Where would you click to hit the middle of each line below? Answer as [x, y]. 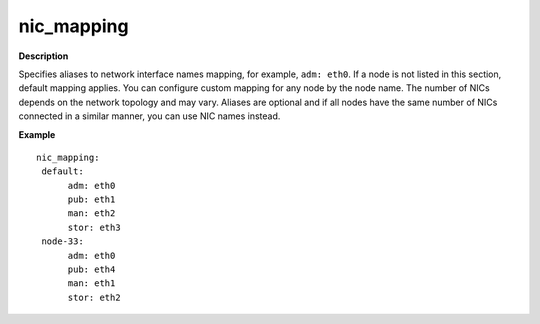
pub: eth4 [91, 269]
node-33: [62, 241]
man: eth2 [91, 213]
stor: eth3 [94, 227]
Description [43, 56]
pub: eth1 [91, 199]
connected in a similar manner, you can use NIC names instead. [149, 116]
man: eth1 [91, 283]
